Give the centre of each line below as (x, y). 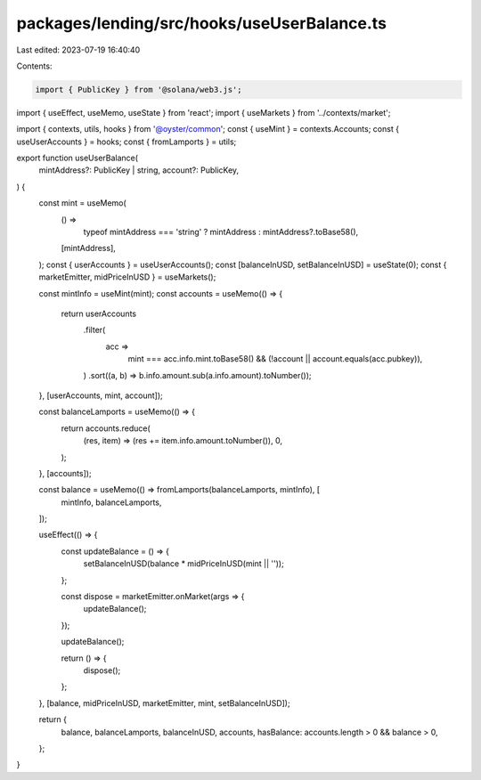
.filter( (94, 330)
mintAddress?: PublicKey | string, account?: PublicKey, (139, 170)
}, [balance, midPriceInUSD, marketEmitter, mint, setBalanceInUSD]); (164, 703)
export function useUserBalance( (77, 158)
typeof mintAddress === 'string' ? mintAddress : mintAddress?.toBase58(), (221, 232)
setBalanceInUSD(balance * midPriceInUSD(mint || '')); (183, 564)
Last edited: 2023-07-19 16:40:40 (78, 50)
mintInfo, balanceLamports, (111, 502)
